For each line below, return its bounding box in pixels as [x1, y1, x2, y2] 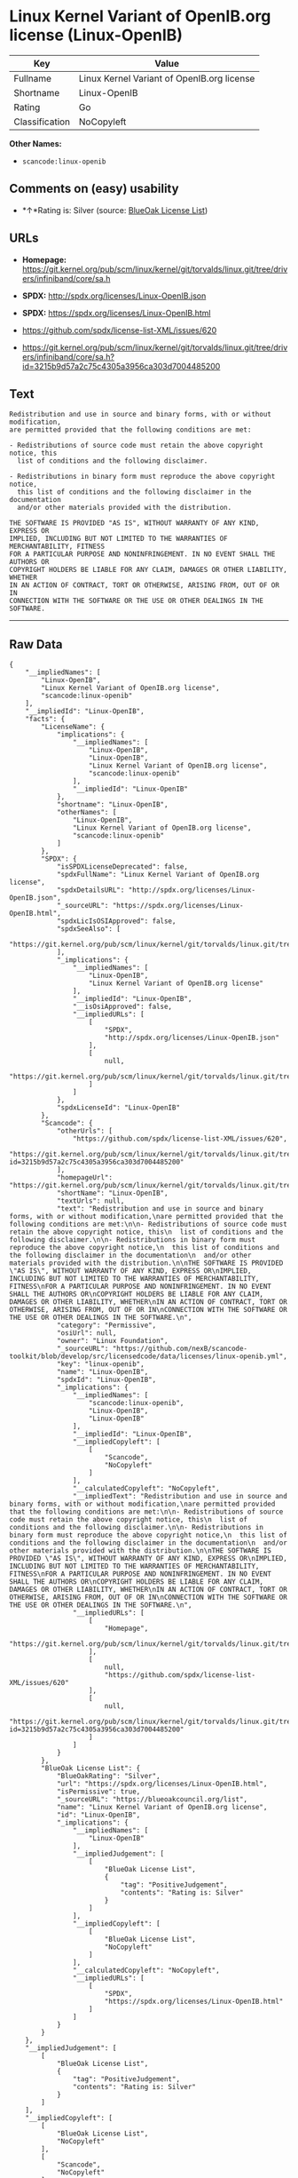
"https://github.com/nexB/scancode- [112, 1344, 248, 1354]
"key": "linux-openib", [56, 1360, 145, 1369]
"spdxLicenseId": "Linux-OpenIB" [56, 1103, 180, 1112]
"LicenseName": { [41, 722, 105, 732]
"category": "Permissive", [56, 1321, 157, 1330]
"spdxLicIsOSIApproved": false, [56, 917, 176, 926]
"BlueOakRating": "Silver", [56, 1772, 161, 1781]
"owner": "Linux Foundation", [56, 1337, 169, 1346]
